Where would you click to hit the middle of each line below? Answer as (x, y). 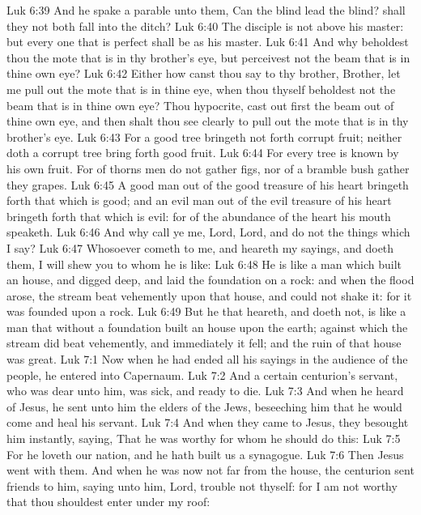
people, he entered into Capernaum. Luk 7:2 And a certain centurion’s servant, (202, 375)
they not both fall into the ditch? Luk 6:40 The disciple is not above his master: (205, 26)
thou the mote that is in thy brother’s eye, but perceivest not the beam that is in (208, 57)
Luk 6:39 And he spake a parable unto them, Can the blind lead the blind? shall (206, 10)
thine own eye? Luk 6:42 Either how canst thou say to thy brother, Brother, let (204, 73)
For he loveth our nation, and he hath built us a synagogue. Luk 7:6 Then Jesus (205, 454)
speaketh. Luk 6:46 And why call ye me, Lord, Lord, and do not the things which (208, 232)
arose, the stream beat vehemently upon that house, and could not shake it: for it (209, 295)
